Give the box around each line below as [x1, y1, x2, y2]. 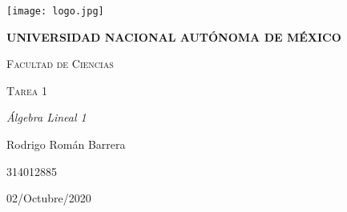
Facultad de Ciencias [6, 55, 114, 72]
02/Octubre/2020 [6, 190, 91, 206]
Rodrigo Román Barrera [6, 136, 126, 153]
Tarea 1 [6, 82, 47, 98]
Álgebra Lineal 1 [6, 109, 87, 126]
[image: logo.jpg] [6, 6, 104, 17]
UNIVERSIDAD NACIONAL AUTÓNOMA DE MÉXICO [6, 28, 341, 45]
